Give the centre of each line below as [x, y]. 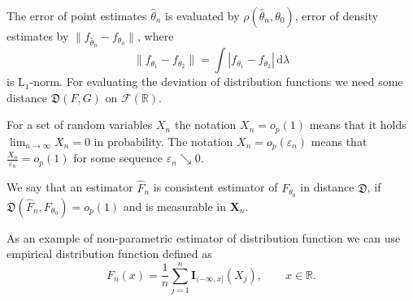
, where [155, 36]
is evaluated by [202, 15]
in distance [327, 187]
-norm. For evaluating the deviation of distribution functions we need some [216, 82]
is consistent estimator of [215, 187]
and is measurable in [174, 206]
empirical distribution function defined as [109, 254]
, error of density [337, 15]
